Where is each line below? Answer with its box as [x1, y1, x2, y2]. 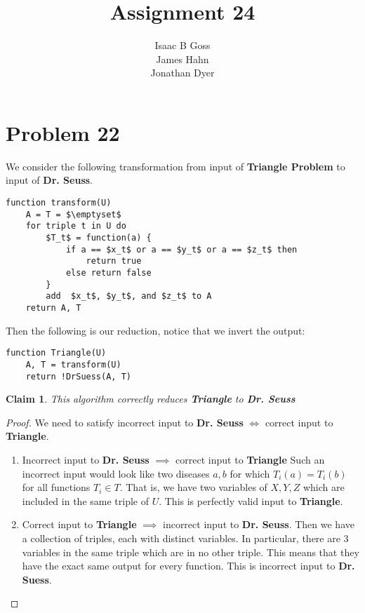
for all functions [22, 480, 91, 494]
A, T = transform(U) [25, 359, 121, 370]
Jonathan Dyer [150, 65, 215, 80]
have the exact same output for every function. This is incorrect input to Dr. [22, 558, 355, 573]
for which [230, 466, 270, 480]
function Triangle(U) [6, 348, 107, 358]
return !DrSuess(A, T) [25, 371, 131, 382]
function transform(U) [6, 198, 112, 208]
